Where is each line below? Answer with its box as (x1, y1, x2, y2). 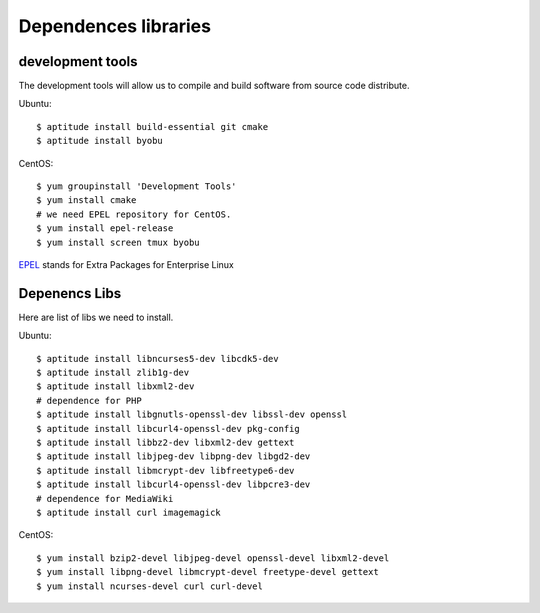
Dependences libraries (18, 15, 212, 37)
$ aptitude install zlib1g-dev (36, 367, 190, 379)
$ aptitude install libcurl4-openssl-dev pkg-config (36, 423, 300, 434)
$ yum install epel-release (36, 223, 174, 234)
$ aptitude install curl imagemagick (36, 506, 222, 518)
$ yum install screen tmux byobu (36, 236, 200, 248)
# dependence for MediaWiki (36, 493, 174, 504)
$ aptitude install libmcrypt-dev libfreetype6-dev (36, 465, 295, 476)
